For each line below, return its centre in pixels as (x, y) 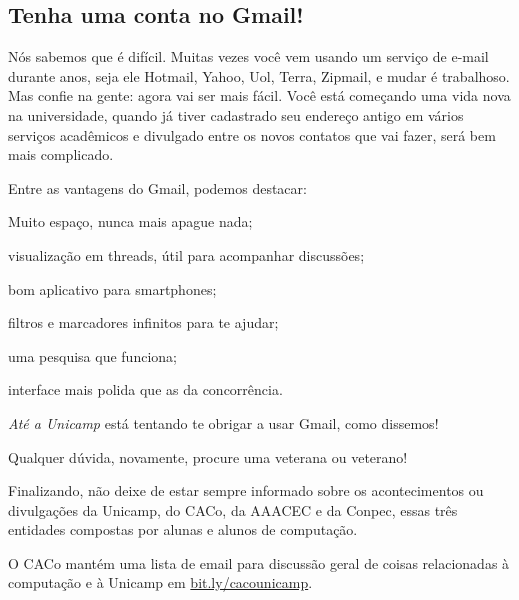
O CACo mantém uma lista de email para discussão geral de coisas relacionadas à (259, 562)
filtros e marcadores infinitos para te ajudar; (143, 322)
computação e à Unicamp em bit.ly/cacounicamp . (160, 582)
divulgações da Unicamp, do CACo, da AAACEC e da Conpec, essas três (233, 509)
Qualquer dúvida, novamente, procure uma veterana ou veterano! (208, 456)
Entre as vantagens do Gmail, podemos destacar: (157, 187)
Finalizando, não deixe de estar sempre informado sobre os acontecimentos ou (246, 490)
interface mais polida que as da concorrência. (145, 389)
